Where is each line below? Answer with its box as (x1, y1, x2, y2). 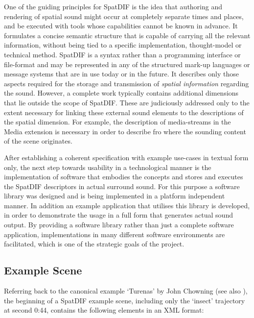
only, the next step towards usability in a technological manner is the (4, 162, 211, 172)
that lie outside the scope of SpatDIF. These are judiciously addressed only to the (4, 97, 250, 107)
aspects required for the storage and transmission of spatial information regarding (4, 78, 249, 88)
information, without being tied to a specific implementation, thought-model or (4, 40, 242, 50)
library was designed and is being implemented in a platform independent (4, 191, 225, 201)
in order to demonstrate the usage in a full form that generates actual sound (4, 210, 233, 220)
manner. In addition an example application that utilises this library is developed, (4, 200, 250, 210)
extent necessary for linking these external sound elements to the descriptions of (4, 107, 244, 117)
